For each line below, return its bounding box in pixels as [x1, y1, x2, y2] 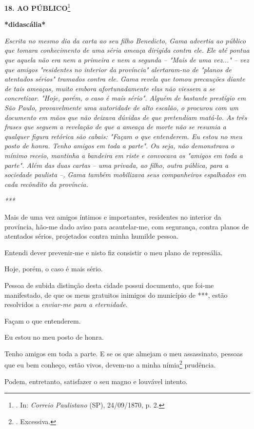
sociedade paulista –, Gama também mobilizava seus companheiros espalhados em [4, 169, 246, 180]
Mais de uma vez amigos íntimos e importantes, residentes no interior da [4, 211, 221, 222]
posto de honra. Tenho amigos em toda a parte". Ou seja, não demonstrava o [4, 141, 234, 151]
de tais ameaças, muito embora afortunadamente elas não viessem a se [4, 83, 215, 93]
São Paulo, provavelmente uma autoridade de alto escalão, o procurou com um [4, 102, 239, 112]
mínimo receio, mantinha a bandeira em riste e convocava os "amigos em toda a [4, 150, 243, 160]
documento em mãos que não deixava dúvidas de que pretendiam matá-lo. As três [4, 112, 247, 122]
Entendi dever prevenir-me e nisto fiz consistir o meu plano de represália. [4, 247, 223, 257]
